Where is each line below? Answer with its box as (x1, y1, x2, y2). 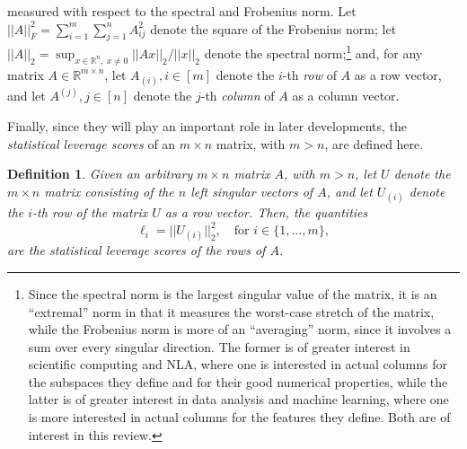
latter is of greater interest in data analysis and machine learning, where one (28, 390, 449, 409)
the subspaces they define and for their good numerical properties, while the (28, 372, 448, 391)
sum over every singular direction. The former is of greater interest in (28, 337, 410, 356)
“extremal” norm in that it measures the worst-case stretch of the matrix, (28, 302, 435, 321)
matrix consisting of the (44, 181, 174, 200)
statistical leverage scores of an (7, 134, 176, 153)
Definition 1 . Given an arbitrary (7, 164, 193, 183)
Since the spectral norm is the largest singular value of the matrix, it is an (28, 284, 437, 303)
